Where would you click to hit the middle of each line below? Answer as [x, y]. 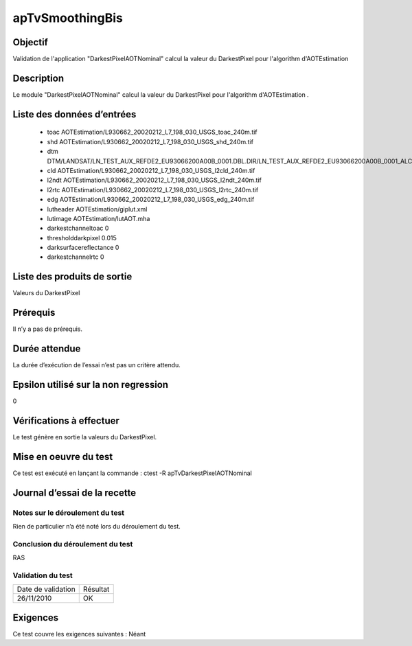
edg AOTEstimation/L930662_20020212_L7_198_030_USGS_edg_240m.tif [151, 200]
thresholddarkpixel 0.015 [82, 238]
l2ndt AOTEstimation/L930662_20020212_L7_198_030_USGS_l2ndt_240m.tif [154, 180]
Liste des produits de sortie [72, 277]
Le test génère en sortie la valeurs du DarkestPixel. [85, 437]
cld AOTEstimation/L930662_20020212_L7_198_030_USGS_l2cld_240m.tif [151, 170]
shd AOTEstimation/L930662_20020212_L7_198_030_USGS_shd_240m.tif [150, 141]
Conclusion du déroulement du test [73, 544]
